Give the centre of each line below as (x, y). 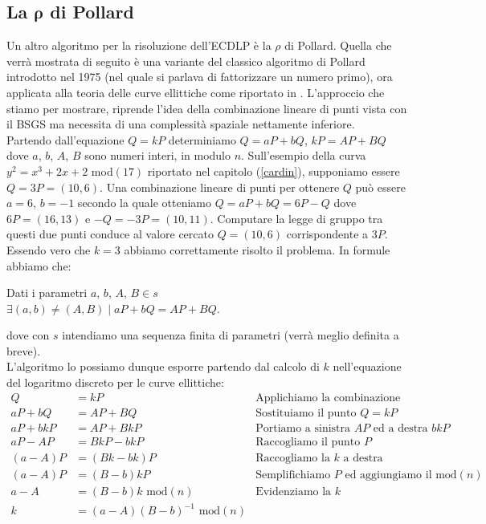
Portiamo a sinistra (303, 428)
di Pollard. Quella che (338, 45)
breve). (24, 350)
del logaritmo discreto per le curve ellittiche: (115, 382)
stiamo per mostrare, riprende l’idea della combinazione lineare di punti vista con (207, 108)
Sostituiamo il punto (306, 413)
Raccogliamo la (293, 458)
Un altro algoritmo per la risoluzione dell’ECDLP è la (139, 45)
